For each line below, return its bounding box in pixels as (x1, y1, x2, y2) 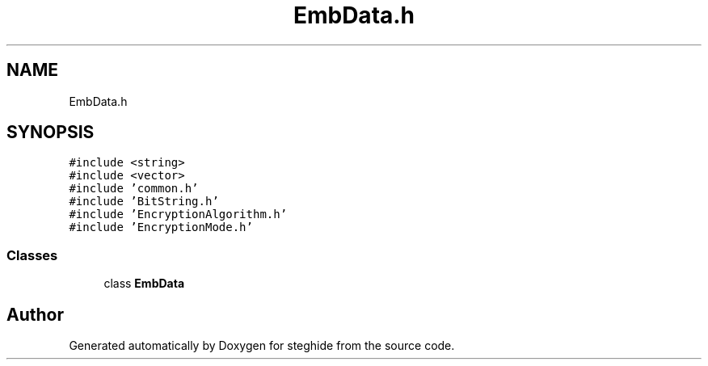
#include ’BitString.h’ (69, 195, 219, 208)
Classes (6, 246, 58, 263)
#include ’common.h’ (69, 182, 199, 196)
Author (6, 304, 64, 325)
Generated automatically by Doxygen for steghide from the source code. (69, 339, 455, 353)
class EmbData (103, 276, 185, 291)
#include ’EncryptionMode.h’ (69, 221, 253, 234)
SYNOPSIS (6, 122, 95, 143)
